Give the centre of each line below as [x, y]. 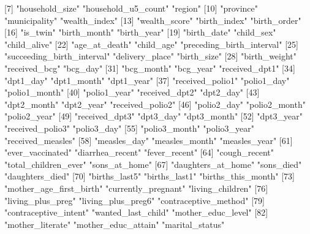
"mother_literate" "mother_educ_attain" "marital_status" [115, 224]
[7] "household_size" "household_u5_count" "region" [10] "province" [131, 8]
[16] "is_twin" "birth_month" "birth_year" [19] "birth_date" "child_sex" [140, 32]
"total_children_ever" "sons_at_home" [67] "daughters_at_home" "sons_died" [153, 164]
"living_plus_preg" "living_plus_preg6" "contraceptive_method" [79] [134, 200]
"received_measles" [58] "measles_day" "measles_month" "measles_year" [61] [149, 140]
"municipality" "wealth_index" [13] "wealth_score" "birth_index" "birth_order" [153, 20]
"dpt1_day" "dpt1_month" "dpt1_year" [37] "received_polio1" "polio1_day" [147, 80]
